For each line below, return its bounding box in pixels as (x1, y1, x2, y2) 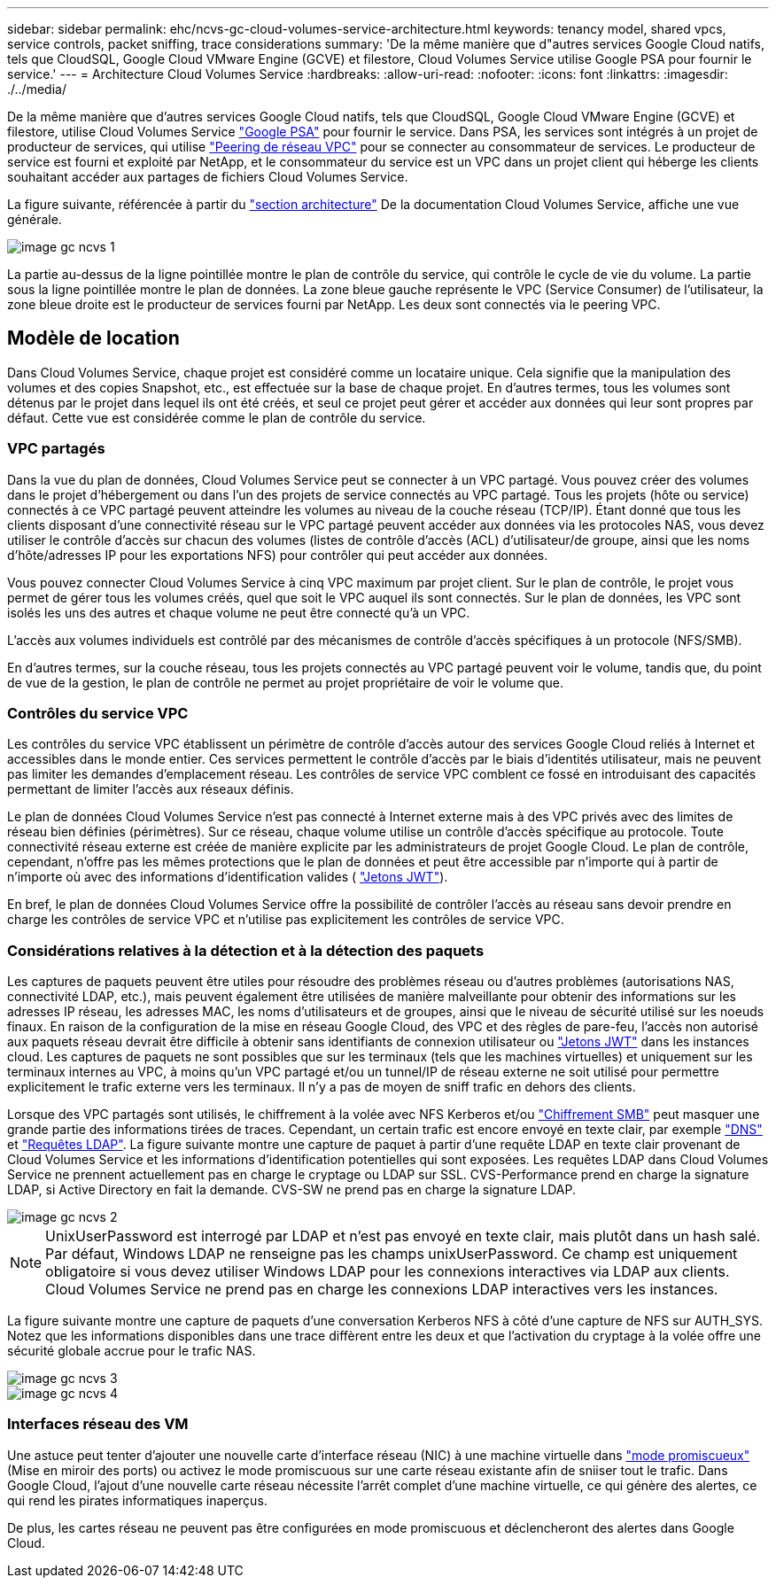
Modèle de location (7, 327, 180, 350)
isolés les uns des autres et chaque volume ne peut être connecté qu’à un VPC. (7, 604, 470, 620)
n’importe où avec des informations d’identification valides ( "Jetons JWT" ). (7, 869, 448, 885)
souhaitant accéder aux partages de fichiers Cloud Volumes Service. (7, 169, 408, 184)
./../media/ (7, 82, 66, 97)
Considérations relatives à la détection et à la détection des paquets (7, 941, 485, 960)
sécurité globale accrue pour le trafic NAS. (7, 1343, 256, 1359)
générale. (7, 212, 62, 227)
